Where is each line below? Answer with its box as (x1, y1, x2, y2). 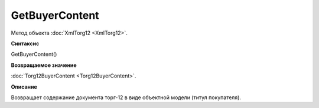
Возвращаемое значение (11, 62, 77, 69)
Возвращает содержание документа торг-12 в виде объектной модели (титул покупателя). (11, 94, 242, 101)
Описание (11, 83, 38, 90)
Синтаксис (11, 40, 40, 47)
